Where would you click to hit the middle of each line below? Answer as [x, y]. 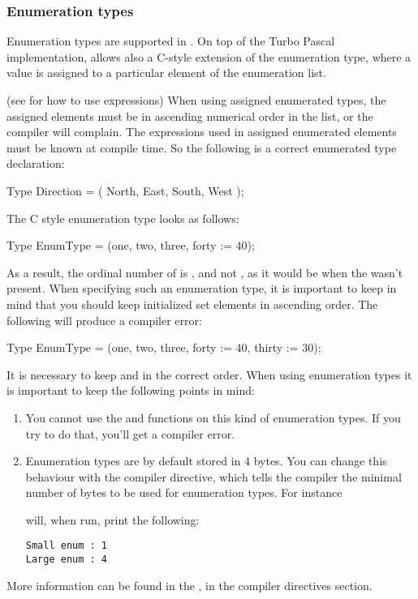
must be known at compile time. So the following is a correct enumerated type [202, 147]
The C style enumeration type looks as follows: [123, 218]
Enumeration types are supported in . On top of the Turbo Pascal [171, 41]
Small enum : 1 [67, 546]
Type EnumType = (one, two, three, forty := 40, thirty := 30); [164, 347]
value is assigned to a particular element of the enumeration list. [166, 73]
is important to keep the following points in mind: [131, 390]
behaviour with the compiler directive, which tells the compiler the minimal [213, 476]
